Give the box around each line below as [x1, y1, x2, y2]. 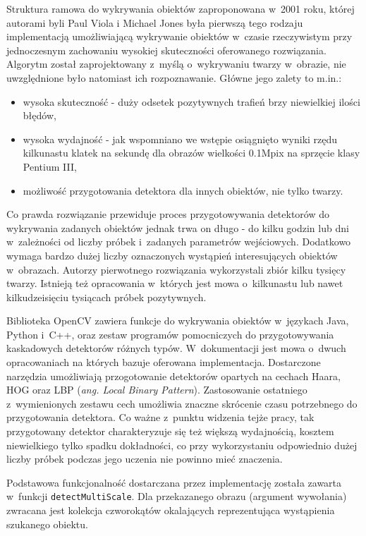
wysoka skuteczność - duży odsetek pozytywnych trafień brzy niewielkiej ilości [23, 94, 360, 109]
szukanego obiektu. [6, 516, 88, 531]
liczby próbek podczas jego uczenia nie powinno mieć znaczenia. [6, 451, 283, 466]
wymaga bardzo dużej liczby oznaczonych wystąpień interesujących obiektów [6, 248, 338, 262]
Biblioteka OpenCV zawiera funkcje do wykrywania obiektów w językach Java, [6, 313, 349, 328]
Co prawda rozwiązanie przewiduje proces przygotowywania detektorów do [6, 207, 330, 221]
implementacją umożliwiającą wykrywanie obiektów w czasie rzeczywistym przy [6, 29, 353, 44]
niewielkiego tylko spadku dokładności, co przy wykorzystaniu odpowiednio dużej [6, 437, 358, 452]
